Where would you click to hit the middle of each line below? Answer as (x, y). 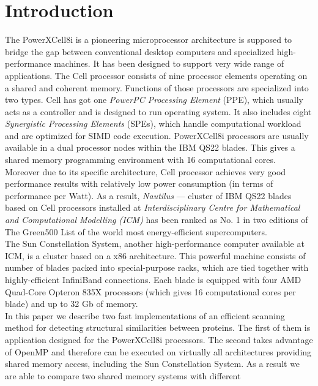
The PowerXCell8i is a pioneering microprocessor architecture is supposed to (149, 40)
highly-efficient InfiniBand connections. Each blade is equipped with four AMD (153, 279)
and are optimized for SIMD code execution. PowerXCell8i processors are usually (157, 135)
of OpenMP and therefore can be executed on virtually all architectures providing (158, 351)
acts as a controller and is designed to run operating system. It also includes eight (158, 111)
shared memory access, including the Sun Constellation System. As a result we (153, 364)
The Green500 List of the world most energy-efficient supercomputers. (136, 231)
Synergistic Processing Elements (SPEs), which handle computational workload (153, 123)
